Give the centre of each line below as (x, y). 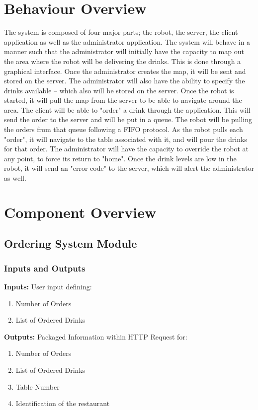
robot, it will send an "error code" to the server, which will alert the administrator (129, 168)
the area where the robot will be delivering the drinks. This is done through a (123, 61)
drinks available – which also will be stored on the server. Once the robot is (119, 90)
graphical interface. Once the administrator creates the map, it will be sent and (125, 71)
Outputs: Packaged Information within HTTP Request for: (96, 336)
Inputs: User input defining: (48, 286)
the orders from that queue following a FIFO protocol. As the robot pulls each (124, 129)
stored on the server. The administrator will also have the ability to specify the (125, 81)
